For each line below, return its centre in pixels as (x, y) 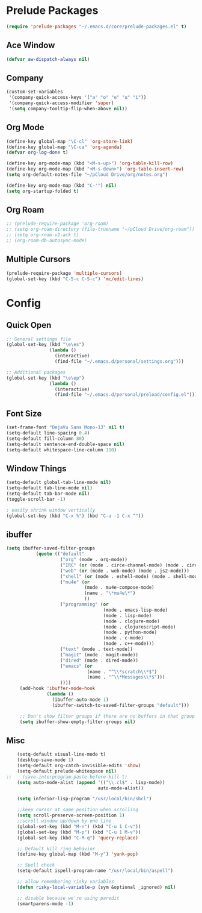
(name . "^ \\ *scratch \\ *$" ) (122, 672)
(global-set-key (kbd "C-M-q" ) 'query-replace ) (78, 838)
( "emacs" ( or (76, 666)
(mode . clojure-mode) (132, 621)
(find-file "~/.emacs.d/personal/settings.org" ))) (119, 362)
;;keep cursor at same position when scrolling (78, 810)
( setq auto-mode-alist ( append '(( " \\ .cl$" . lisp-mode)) (91, 782)
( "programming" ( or (84, 604)
